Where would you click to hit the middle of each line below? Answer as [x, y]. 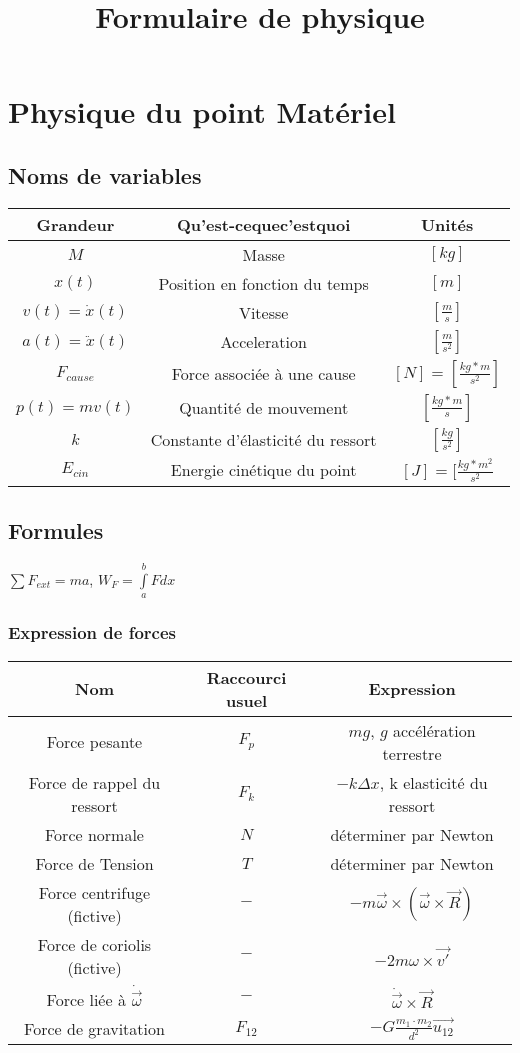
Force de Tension [94, 863]
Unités [447, 224]
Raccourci [246, 677]
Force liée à [86, 999]
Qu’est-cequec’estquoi [263, 224]
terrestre [412, 753]
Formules [56, 530]
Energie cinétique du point [263, 470]
